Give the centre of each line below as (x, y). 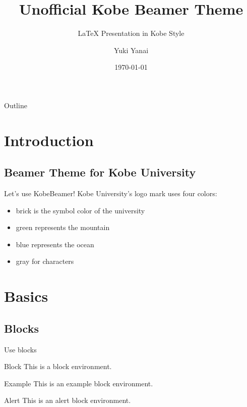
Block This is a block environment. (58, 366)
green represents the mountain (63, 227)
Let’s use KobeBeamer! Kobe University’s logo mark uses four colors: (111, 193)
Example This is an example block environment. (79, 383)
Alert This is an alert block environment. (68, 400)
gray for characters (45, 261)
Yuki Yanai (131, 50)
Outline (16, 105)
